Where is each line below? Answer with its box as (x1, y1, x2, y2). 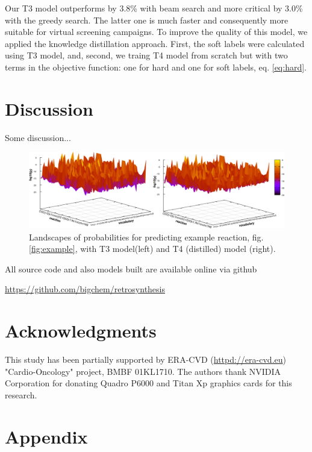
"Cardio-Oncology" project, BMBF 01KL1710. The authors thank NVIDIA (5, 365, 281, 377)
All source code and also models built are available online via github (5, 262, 257, 275)
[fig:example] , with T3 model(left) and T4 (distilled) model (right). (29, 242, 276, 255)
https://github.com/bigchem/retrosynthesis (5, 283, 166, 295)
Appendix (5, 424, 88, 448)
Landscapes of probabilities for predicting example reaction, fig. (29, 230, 264, 243)
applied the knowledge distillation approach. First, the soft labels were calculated (5, 37, 305, 49)
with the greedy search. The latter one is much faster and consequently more (5, 13, 289, 26)
